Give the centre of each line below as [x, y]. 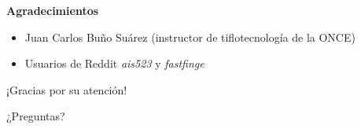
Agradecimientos [53, 10]
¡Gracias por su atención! [67, 89]
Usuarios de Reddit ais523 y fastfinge [114, 63]
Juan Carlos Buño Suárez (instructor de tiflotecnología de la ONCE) [190, 37]
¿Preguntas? [36, 116]
